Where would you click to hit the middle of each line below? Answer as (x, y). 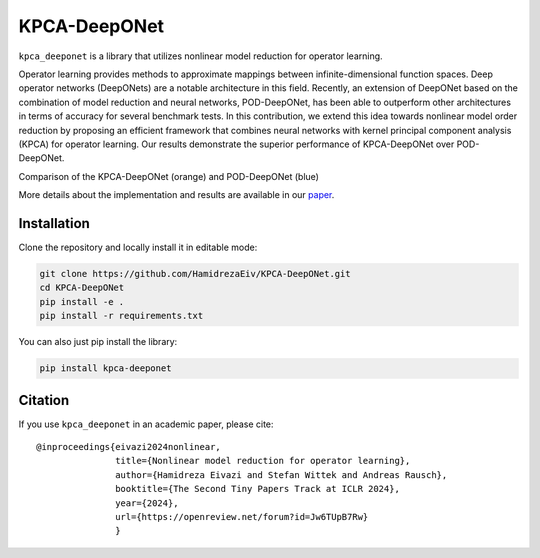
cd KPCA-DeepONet (82, 288)
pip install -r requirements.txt (121, 316)
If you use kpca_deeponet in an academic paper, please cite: (146, 424)
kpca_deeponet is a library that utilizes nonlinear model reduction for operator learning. (201, 56)
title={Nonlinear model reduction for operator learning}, (263, 461)
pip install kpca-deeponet (105, 368)
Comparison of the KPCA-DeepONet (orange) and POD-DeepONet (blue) (169, 176)
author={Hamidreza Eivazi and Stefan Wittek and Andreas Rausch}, (281, 474)
